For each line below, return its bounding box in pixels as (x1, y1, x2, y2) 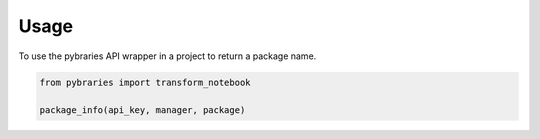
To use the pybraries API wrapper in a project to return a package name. (18, 50, 317, 62)
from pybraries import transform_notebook (39, 76, 251, 88)
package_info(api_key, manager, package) (39, 105, 246, 116)
